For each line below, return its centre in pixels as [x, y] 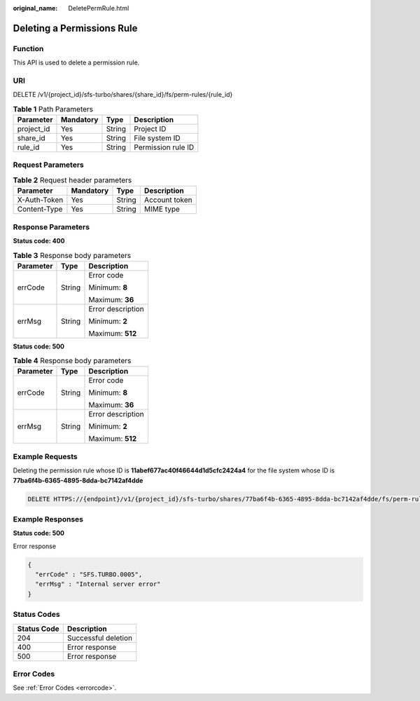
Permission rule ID [164, 147]
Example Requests [45, 456]
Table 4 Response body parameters [72, 361]
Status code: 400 [39, 240]
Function [28, 48]
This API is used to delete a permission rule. [76, 62]
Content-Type [40, 209]
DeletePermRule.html [99, 8]
